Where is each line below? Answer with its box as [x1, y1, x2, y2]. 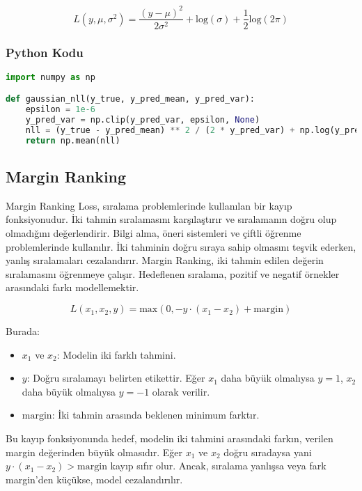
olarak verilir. [152, 384, 210, 398]
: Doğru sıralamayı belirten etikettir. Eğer [26, 371, 205, 385]
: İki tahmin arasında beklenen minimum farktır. [52, 407, 260, 422]
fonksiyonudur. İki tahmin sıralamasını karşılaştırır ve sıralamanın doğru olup [6, 212, 337, 226]
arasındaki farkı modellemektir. [6, 280, 139, 295]
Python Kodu [6, 44, 84, 61]
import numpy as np [6, 72, 95, 82]
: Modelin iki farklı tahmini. [56, 347, 176, 361]
